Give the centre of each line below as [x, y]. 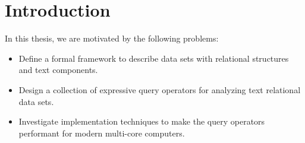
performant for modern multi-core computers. [102, 133]
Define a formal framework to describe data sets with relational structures [154, 58]
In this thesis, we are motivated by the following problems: [112, 38]
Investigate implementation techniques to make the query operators [142, 121]
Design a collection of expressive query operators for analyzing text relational [160, 89]
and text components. [58, 70]
